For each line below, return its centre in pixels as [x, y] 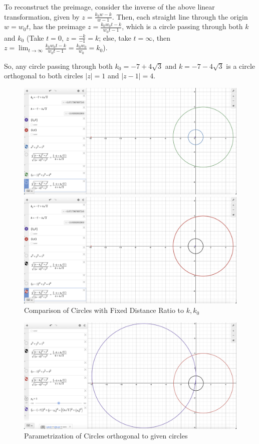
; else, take [115, 37]
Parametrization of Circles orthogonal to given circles [106, 436]
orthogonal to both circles [44, 76]
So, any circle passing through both [58, 66]
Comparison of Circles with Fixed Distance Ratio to [104, 310]
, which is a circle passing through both [182, 26]
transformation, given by [42, 16]
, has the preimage [57, 26]
